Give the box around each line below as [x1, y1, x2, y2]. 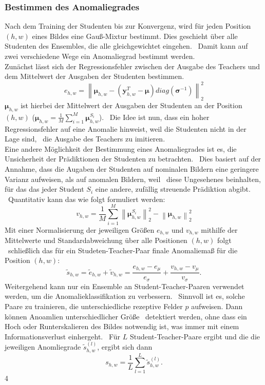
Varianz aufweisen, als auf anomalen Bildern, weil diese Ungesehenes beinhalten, [5, 173, 261, 184]
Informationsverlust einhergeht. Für [5, 331, 121, 341]
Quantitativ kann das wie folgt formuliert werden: [8, 193, 165, 204]
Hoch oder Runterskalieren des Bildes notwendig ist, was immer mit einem [5, 321, 239, 332]
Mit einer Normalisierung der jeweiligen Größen [5, 224, 155, 235]
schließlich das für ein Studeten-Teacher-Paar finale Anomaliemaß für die [8, 245, 238, 255]
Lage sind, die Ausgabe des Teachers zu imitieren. [5, 133, 165, 144]
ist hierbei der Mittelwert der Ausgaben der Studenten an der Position [21, 100, 242, 111]
